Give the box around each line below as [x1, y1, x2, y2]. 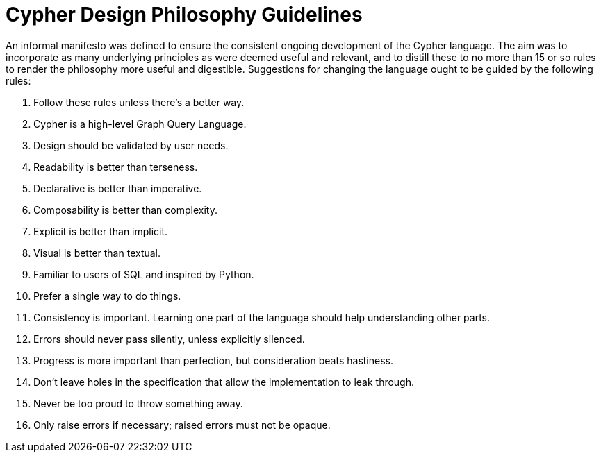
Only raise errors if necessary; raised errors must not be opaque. [33, 418, 331, 431]
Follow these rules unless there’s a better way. [33, 96, 245, 108]
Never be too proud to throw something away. [33, 397, 243, 409]
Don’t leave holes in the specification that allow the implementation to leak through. [33, 375, 415, 388]
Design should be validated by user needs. [33, 139, 229, 151]
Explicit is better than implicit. [33, 225, 168, 237]
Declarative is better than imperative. [33, 182, 202, 194]
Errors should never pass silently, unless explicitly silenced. [33, 332, 305, 345]
